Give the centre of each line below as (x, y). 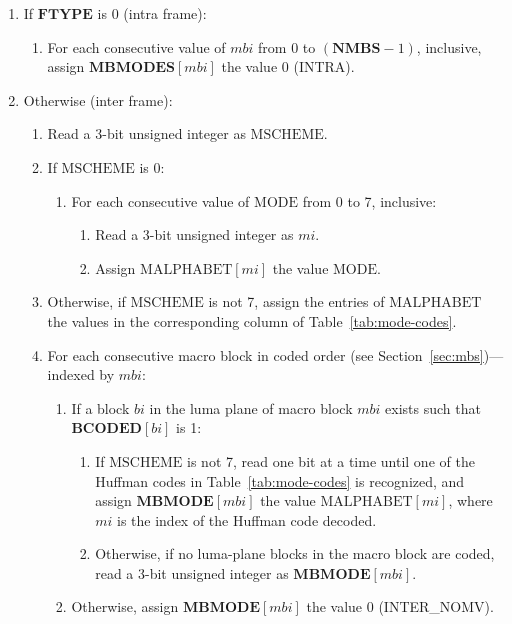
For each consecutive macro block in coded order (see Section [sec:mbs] (265, 354)
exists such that (433, 407)
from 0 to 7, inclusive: (369, 200)
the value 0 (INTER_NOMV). (400, 606)
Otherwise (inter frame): (98, 99)
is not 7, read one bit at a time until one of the (331, 460)
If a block (100, 407)
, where (470, 500)
